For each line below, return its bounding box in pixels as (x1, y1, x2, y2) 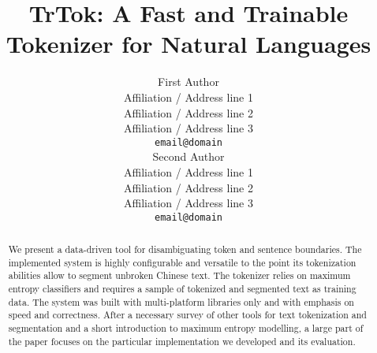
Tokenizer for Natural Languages (6, 28, 371, 60)
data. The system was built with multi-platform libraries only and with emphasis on (8, 295, 354, 308)
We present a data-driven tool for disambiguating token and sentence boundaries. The (8, 243, 362, 256)
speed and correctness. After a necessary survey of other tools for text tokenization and (8, 308, 367, 321)
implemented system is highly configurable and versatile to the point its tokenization (8, 255, 356, 269)
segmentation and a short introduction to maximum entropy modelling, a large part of (8, 321, 364, 335)
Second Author (152, 148, 225, 165)
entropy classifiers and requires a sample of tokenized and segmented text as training (8, 282, 356, 295)
